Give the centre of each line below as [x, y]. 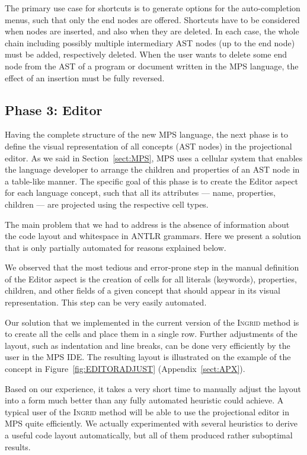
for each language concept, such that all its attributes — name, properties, [140, 192]
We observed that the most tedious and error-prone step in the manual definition [152, 267]
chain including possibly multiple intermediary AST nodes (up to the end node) [150, 42]
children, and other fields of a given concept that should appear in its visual [143, 290]
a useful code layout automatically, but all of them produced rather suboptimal [149, 435]
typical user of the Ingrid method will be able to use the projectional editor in [147, 411]
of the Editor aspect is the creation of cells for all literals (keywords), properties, [151, 279]
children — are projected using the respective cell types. [107, 204]
